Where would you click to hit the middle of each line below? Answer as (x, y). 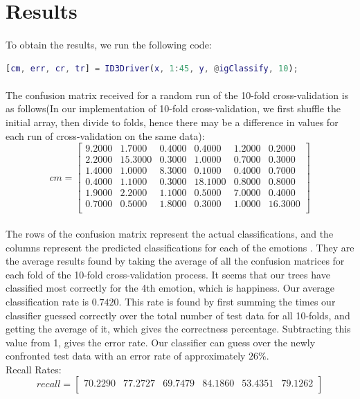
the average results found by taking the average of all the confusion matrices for (175, 261)
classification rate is (47, 301)
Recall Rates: (34, 369)
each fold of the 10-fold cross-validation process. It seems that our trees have (168, 274)
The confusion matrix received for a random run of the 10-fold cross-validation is (177, 95)
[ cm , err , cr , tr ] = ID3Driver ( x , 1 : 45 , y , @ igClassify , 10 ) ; (152, 68)
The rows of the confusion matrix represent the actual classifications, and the (170, 233)
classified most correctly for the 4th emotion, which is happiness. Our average (170, 288)
